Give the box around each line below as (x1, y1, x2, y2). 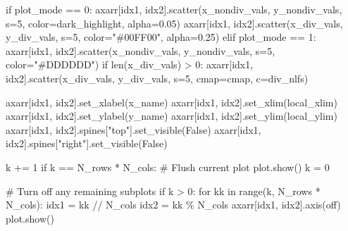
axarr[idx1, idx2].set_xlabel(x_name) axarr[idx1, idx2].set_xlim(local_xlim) (6, 94, 337, 109)
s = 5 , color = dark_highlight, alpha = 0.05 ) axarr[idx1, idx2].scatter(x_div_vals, (6, 15, 343, 30)
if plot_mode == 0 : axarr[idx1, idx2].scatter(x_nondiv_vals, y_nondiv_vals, (6, 2, 342, 16)
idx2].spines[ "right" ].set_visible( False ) (6, 136, 168, 151)
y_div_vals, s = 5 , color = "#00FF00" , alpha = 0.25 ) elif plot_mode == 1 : (6, 30, 316, 44)
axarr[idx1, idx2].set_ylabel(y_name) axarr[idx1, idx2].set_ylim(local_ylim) (6, 108, 337, 123)
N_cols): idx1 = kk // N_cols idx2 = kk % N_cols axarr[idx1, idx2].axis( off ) (6, 197, 341, 212)
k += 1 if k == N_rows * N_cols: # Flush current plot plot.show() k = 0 (6, 159, 330, 174)
